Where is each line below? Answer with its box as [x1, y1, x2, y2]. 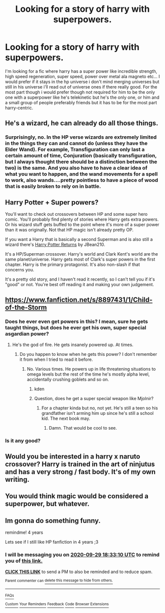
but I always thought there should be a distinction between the [5, 158, 158, 165]
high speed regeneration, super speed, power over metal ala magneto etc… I [5, 73, 160, 79]
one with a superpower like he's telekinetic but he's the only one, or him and [5, 94, 160, 100]
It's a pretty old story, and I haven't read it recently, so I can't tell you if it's [5, 276, 155, 282]
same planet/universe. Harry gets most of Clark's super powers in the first [5, 257, 156, 263]
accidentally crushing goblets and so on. [27, 376, 110, 382]
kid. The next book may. [41, 415, 90, 421]
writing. [5, 475, 29, 484]
